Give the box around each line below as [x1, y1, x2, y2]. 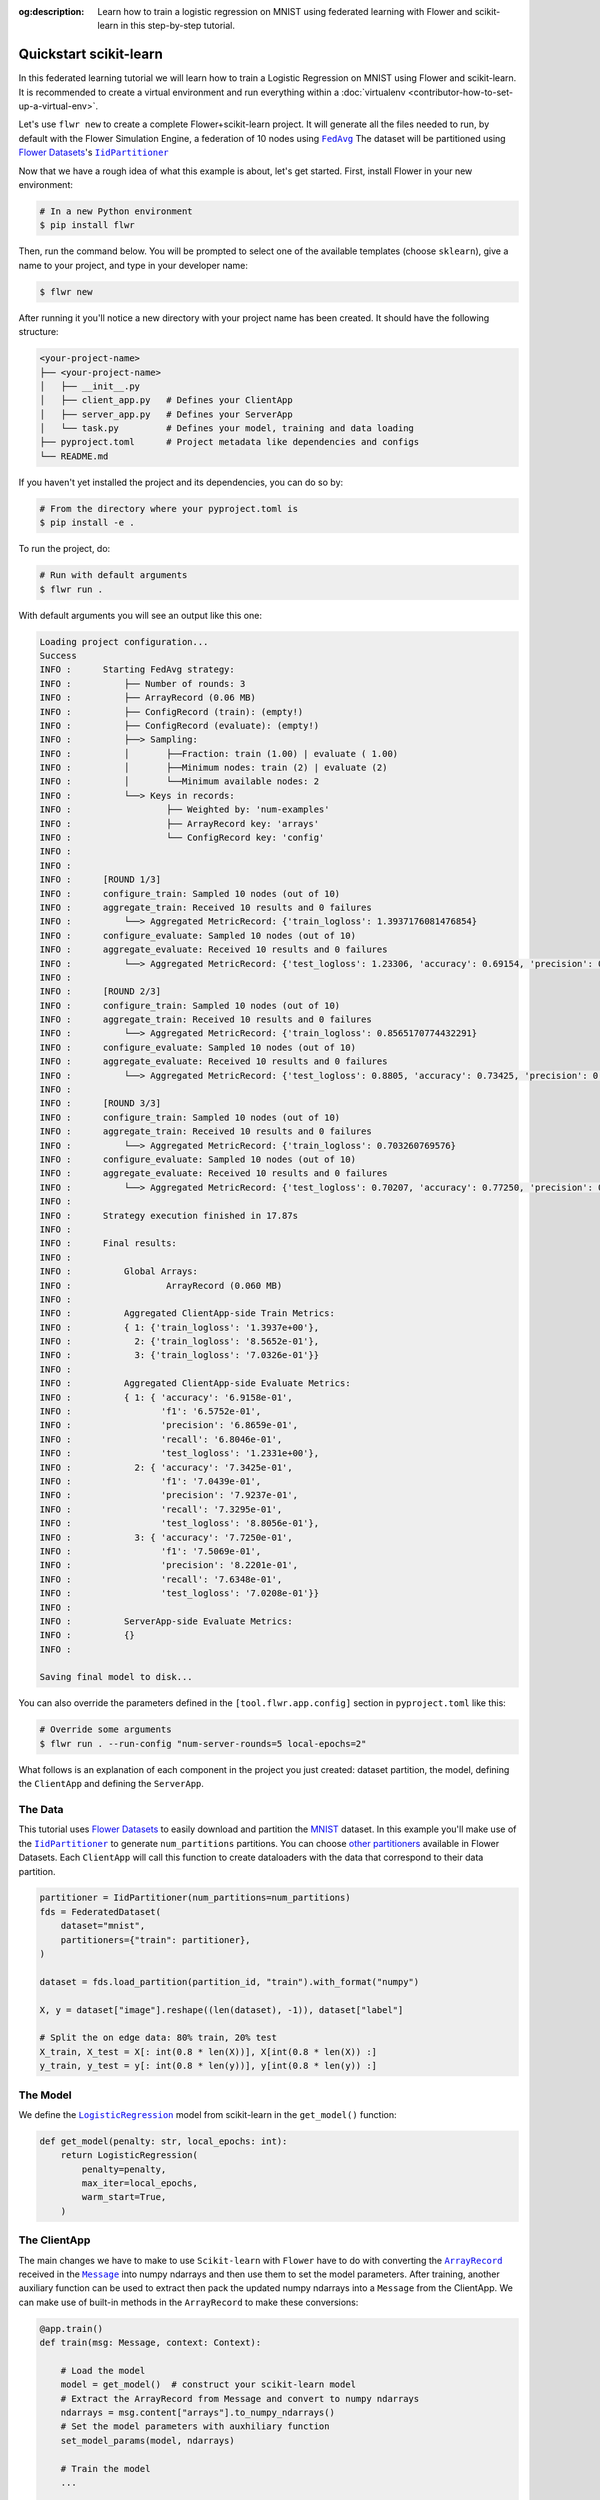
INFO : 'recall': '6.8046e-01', [39, 1433, 283, 1445]
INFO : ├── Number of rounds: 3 [39, 678, 246, 689]
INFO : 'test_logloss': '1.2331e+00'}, [39, 1448, 320, 1459]
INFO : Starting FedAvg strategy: [39, 664, 235, 675]
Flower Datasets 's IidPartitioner [18, 146, 169, 159]
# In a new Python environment [39, 206, 194, 217]
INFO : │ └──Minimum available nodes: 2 [39, 776, 320, 787]
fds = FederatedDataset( [39, 1906, 162, 1917]
